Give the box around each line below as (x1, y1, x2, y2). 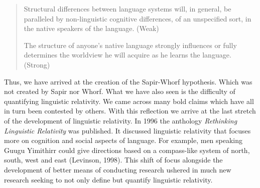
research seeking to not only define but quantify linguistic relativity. (4, 174, 213, 184)
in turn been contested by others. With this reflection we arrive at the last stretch (4, 105, 256, 116)
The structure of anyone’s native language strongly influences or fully (24, 39, 237, 50)
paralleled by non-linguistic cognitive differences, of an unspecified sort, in (24, 13, 251, 23)
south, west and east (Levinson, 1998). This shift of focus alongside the (4, 154, 223, 165)
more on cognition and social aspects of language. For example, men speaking (4, 135, 243, 145)
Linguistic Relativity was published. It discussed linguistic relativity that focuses (4, 125, 251, 135)
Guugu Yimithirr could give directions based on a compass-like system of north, (4, 144, 250, 155)
